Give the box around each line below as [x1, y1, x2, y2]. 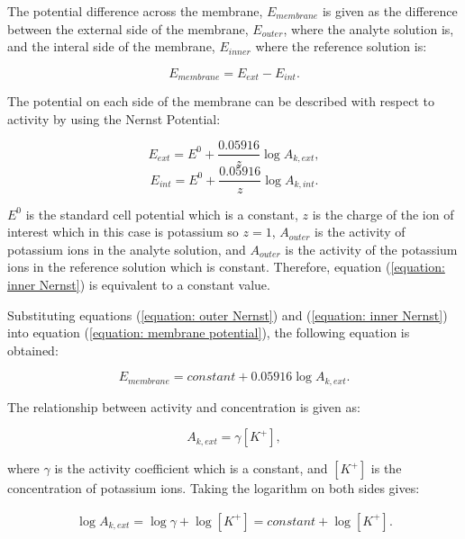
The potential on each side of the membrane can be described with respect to [7, 92, 434, 111]
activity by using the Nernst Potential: [7, 109, 221, 128]
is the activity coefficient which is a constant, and [54, 459, 328, 478]
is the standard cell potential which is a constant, [25, 204, 298, 223]
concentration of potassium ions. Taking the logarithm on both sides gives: [7, 479, 420, 498]
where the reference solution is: [255, 37, 427, 56]
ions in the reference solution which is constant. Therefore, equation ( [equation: [7, 257, 445, 276]
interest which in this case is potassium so [7, 222, 239, 241]
